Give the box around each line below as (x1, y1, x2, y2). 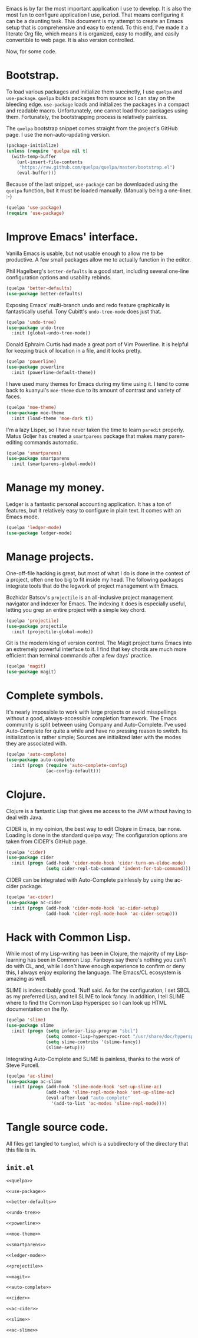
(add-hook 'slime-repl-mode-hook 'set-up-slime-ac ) (45, 1089, 176, 1095)
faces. (6, 393, 22, 400)
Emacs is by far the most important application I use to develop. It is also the (6, 5, 192, 12)
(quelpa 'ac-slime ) (6, 1073, 54, 1079)
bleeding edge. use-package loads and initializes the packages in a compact (6, 101, 190, 108)
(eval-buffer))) (16, 170, 57, 176)
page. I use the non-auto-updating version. (6, 131, 111, 138)
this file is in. (6, 1146, 37, 1153)
